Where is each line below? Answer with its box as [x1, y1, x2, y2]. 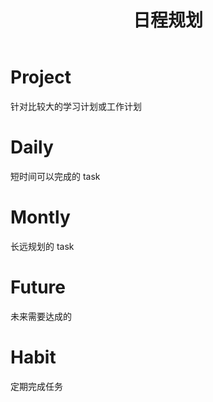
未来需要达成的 [10, 310, 72, 322]
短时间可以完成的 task [10, 170, 101, 182]
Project [10, 66, 72, 89]
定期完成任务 [10, 380, 63, 392]
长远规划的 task [10, 240, 75, 252]
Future [10, 276, 67, 298]
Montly [10, 206, 71, 229]
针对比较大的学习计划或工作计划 [10, 100, 142, 112]
